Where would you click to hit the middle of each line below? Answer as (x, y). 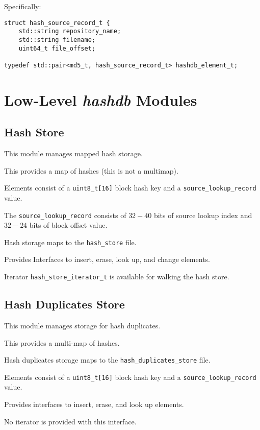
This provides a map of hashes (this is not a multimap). (91, 170)
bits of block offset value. (68, 225)
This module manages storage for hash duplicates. (82, 325)
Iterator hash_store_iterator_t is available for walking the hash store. (117, 277)
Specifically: (23, 6)
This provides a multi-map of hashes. (62, 342)
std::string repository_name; (70, 31)
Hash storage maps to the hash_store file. (70, 242)
